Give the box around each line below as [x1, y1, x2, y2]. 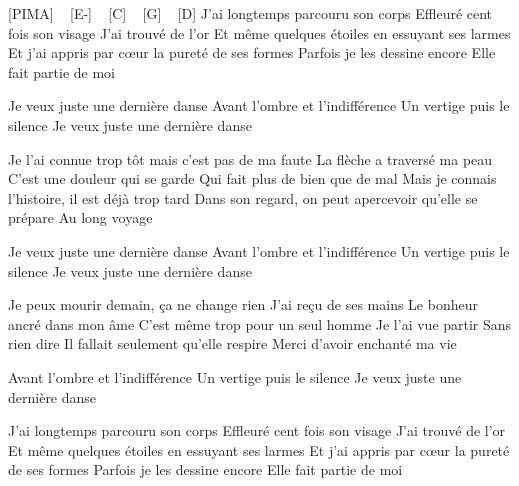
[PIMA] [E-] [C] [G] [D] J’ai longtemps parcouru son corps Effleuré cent [8, 3, 493, 23]
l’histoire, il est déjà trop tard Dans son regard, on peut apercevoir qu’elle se [8, 187, 478, 208]
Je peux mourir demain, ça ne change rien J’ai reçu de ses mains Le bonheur [8, 294, 478, 315]
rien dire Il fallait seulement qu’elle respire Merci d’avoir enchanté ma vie [8, 333, 457, 354]
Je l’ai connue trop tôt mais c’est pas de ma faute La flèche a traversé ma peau [8, 148, 493, 169]
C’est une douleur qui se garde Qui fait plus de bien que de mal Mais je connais [8, 168, 497, 189]
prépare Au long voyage [8, 207, 153, 228]
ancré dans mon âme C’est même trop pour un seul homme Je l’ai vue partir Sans [8, 313, 512, 334]
